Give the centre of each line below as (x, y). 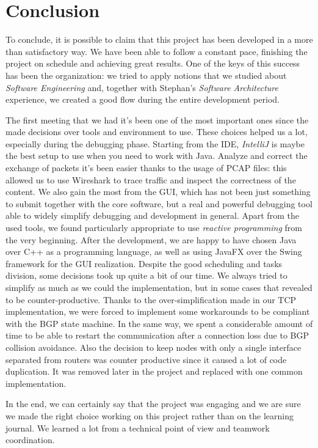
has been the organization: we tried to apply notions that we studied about (146, 75)
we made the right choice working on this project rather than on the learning (150, 415)
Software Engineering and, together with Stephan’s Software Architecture (142, 87)
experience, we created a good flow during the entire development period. (143, 99)
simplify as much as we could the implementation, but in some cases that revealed (159, 287)
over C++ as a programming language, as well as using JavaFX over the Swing (154, 252)
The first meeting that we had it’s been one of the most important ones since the (157, 119)
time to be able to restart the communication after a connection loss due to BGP (157, 335)
